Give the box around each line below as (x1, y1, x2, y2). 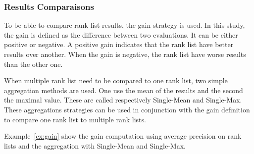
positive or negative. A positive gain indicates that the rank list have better (4, 39, 234, 50)
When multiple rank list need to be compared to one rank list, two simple (4, 75, 228, 86)
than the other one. (4, 58, 63, 69)
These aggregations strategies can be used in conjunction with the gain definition (4, 104, 250, 114)
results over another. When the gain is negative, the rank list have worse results (4, 49, 246, 59)
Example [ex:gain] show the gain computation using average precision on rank (4, 131, 242, 141)
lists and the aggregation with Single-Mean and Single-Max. (4, 140, 186, 151)
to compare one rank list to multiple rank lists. (4, 114, 146, 124)
